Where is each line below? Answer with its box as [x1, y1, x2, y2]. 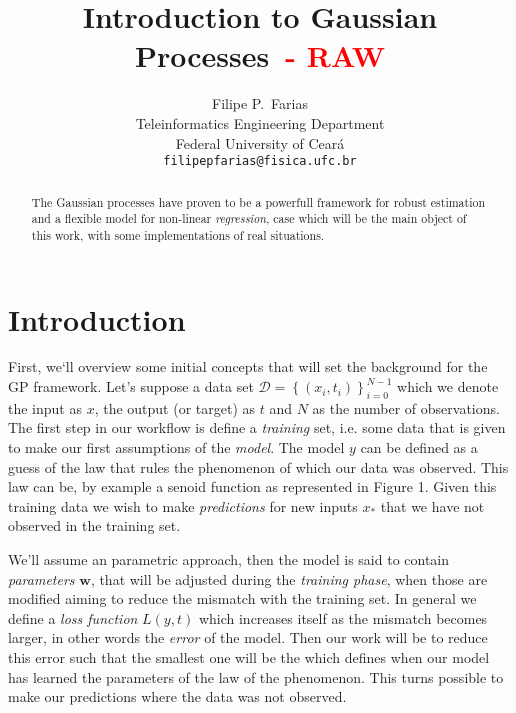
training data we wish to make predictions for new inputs [8, 495, 358, 516]
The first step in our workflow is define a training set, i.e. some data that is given [8, 417, 506, 438]
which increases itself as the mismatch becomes [198, 607, 488, 628]
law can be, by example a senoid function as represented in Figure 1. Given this [8, 476, 497, 497]
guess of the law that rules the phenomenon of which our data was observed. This [8, 456, 509, 477]
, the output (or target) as [94, 397, 256, 418]
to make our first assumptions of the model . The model [8, 437, 345, 458]
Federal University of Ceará [175, 132, 345, 153]
